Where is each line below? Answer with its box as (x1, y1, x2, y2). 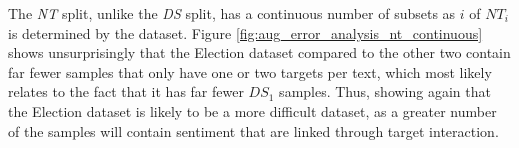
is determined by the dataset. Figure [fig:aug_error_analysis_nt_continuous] (8, 22, 483, 43)
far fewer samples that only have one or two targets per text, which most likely (8, 61, 492, 82)
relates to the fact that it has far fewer (8, 81, 244, 102)
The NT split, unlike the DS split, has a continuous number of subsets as (8, 3, 456, 23)
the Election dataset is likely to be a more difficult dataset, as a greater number (8, 100, 497, 121)
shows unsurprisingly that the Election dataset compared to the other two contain (8, 42, 511, 63)
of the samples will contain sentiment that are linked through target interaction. (8, 120, 499, 141)
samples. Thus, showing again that (279, 81, 491, 102)
